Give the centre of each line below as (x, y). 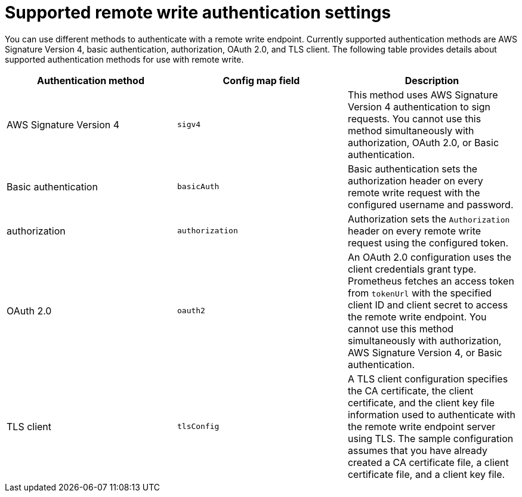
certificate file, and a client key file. (426, 474)
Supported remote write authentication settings (198, 13)
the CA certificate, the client (410, 390)
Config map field (261, 80)
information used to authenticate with (431, 414)
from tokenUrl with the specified (420, 293)
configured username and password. (430, 204)
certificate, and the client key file (421, 402)
